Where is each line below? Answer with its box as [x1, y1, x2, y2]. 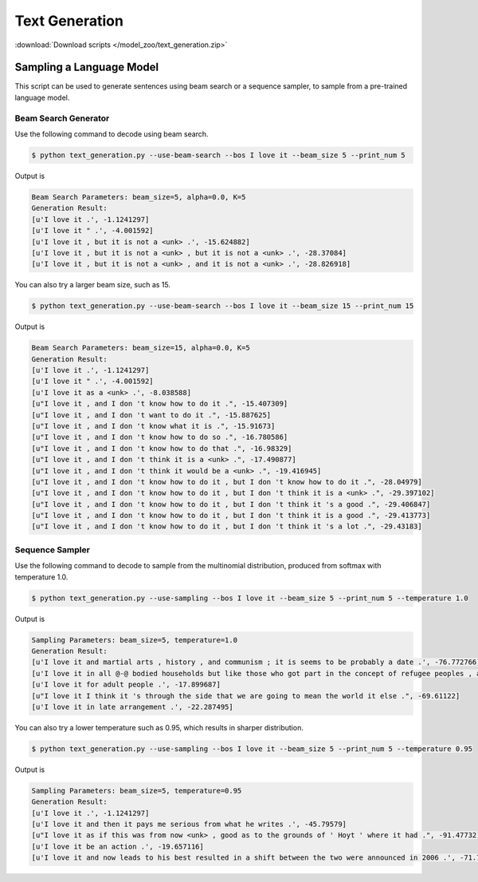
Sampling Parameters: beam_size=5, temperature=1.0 [31, 635, 238, 644]
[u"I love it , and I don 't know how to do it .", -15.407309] [31, 399, 288, 409]
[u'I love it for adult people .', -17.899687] [31, 680, 221, 690]
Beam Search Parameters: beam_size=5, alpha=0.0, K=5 [31, 192, 246, 201]
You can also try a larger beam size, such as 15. [14, 280, 171, 290]
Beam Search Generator [14, 113, 110, 124]
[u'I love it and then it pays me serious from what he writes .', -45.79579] [31, 820, 347, 829]
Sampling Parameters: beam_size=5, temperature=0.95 [31, 786, 242, 795]
